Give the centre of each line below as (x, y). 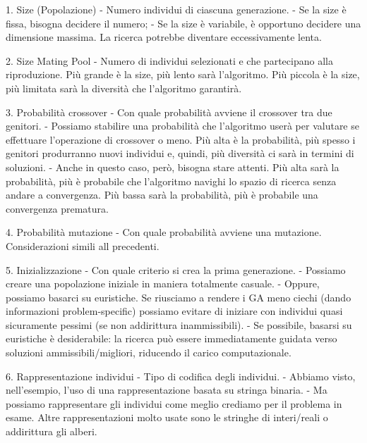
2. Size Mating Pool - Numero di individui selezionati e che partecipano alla (169, 60)
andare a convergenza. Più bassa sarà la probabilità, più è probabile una (162, 195)
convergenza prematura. (57, 208)
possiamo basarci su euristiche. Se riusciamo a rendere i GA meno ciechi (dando (179, 297)
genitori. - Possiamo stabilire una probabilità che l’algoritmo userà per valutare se (182, 126)
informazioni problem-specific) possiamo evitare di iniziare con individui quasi (174, 311)
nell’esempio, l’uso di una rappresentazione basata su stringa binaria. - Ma (167, 390)
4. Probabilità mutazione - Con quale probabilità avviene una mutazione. (164, 232)
